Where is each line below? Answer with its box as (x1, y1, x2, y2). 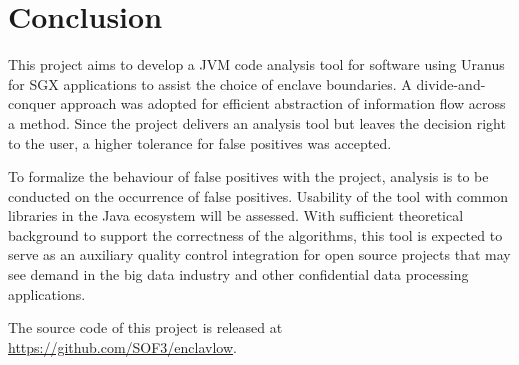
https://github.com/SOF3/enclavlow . (8, 336, 237, 357)
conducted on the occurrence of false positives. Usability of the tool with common (8, 185, 509, 206)
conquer (8, 93, 56, 114)
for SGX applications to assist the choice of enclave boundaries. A (8, 73, 412, 94)
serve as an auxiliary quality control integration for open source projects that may (8, 244, 511, 265)
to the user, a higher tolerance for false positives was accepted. (8, 132, 392, 153)
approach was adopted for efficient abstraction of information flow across (60, 93, 506, 114)
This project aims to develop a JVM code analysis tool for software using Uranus (8, 54, 505, 75)
